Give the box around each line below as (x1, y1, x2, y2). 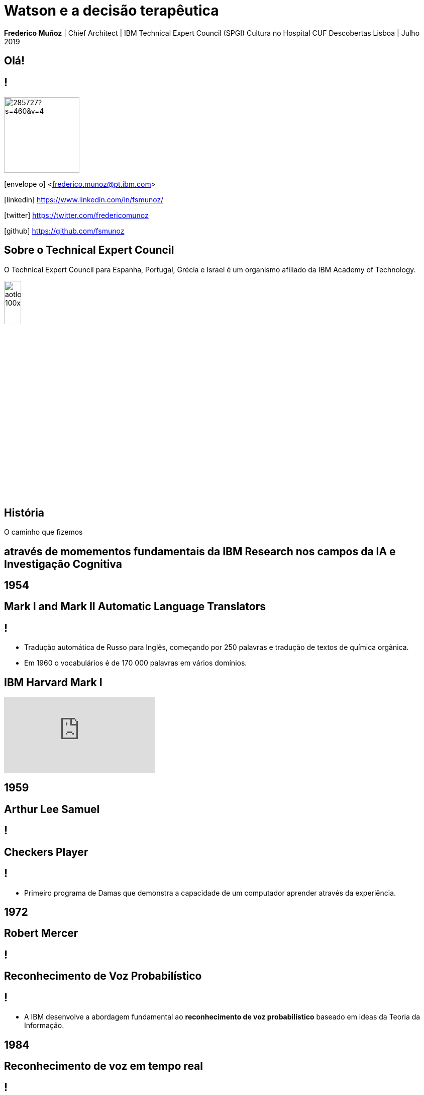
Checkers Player (4, 845, 88, 858)
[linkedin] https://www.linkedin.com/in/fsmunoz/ (4, 195, 164, 204)
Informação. (24, 1021, 64, 1030)
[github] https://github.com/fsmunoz (4, 227, 125, 236)
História (4, 506, 45, 519)
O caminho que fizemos (4, 528, 83, 537)
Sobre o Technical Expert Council (4, 244, 174, 257)
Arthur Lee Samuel (4, 802, 100, 816)
